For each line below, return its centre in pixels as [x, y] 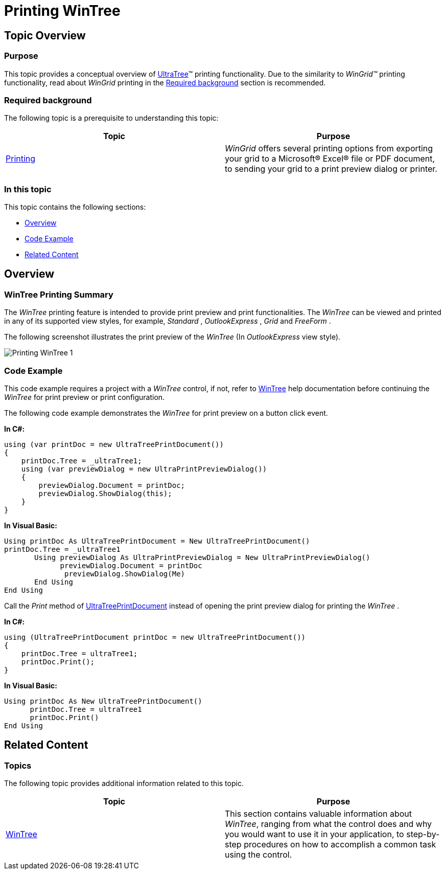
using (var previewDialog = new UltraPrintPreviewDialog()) [144, 469]
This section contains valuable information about [319, 814]
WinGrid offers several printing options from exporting [329, 149]
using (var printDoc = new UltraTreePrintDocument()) [114, 445]
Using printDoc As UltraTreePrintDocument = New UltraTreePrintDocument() [157, 541]
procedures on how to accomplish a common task [340, 845]
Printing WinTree [62, 11]
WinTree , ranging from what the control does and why [329, 824]
